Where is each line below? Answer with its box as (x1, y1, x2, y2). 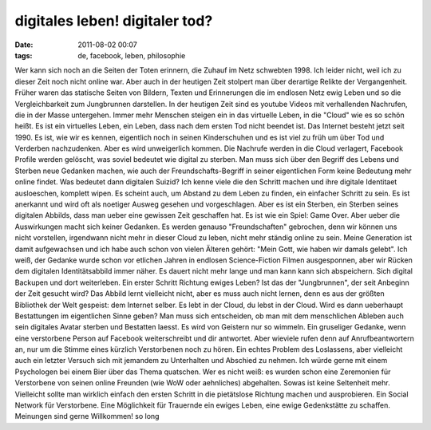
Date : (14, 40, 34, 49)
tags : (14, 50, 33, 60)
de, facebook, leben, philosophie (77, 50, 186, 60)
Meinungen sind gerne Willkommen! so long (14, 412, 160, 421)
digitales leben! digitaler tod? (14, 12, 213, 30)
